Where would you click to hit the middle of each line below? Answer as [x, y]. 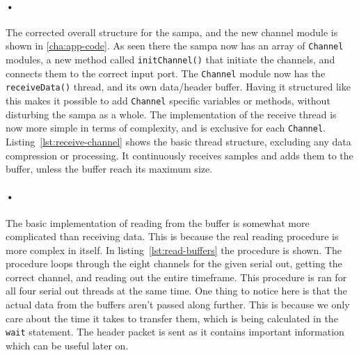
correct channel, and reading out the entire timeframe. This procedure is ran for [176, 277]
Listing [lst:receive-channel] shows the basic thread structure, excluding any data [178, 141]
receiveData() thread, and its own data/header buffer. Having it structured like [178, 87]
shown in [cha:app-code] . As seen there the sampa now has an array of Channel [175, 46]
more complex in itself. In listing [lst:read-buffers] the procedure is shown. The [174, 250]
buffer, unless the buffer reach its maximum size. [109, 169]
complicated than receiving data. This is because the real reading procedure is [172, 236]
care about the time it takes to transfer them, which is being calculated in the [172, 318]
